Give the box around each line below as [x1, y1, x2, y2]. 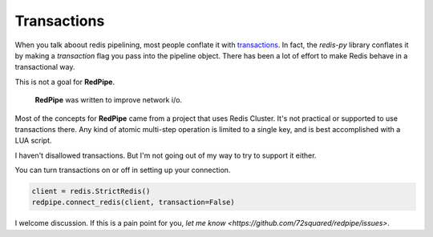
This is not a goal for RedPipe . [14, 77, 115, 86]
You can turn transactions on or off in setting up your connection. [14, 165, 231, 175]
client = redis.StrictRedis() [31, 187, 151, 196]
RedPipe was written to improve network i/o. [34, 95, 183, 105]
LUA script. [14, 136, 52, 146]
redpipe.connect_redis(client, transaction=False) [31, 198, 236, 207]
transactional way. [14, 62, 75, 72]
